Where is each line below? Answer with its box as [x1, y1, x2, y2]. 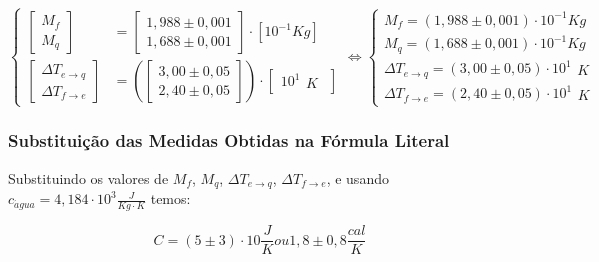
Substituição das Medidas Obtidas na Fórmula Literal [8, 128, 450, 153]
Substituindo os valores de [8, 167, 169, 188]
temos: [150, 188, 191, 209]
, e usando [326, 167, 389, 188]
